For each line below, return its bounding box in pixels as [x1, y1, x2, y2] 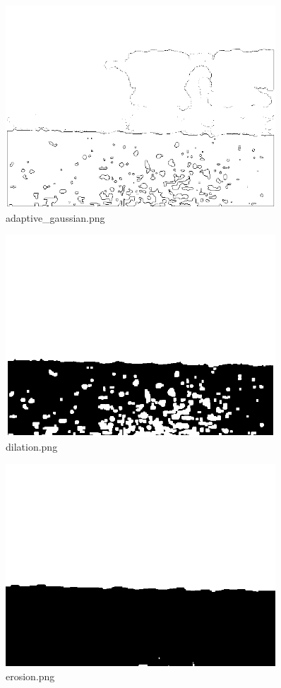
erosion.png [6, 668, 55, 683]
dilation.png [6, 439, 58, 454]
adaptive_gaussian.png [6, 210, 105, 225]
